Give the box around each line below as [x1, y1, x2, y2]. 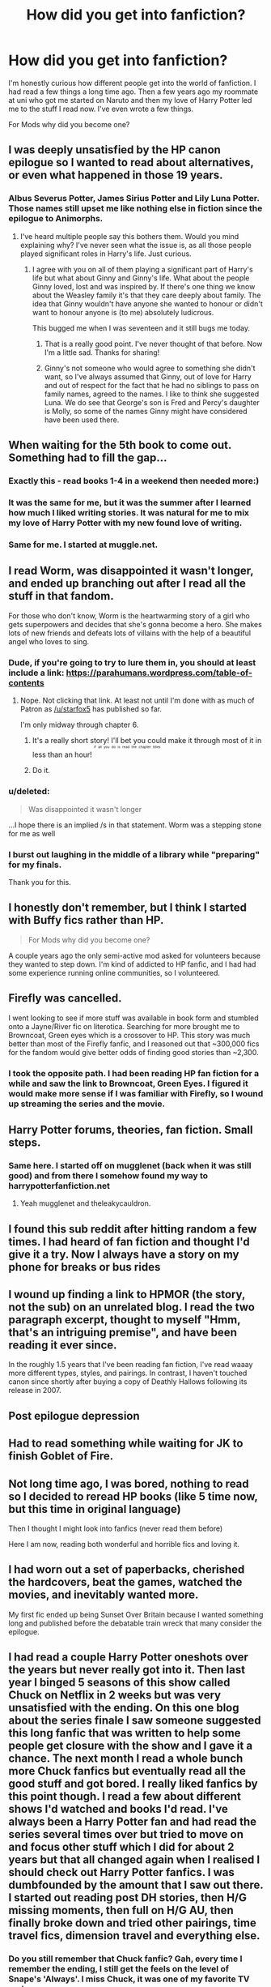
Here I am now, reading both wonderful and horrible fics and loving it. [8, 1540, 240, 1549]
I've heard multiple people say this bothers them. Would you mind [19, 231, 239, 241]
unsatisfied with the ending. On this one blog [8, 1701, 239, 1715]
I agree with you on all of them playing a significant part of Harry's [32, 264, 253, 274]
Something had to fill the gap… [8, 451, 167, 465]
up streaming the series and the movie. [8, 1098, 166, 1109]
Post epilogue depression [8, 1408, 140, 1423]
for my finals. [8, 859, 62, 870]
